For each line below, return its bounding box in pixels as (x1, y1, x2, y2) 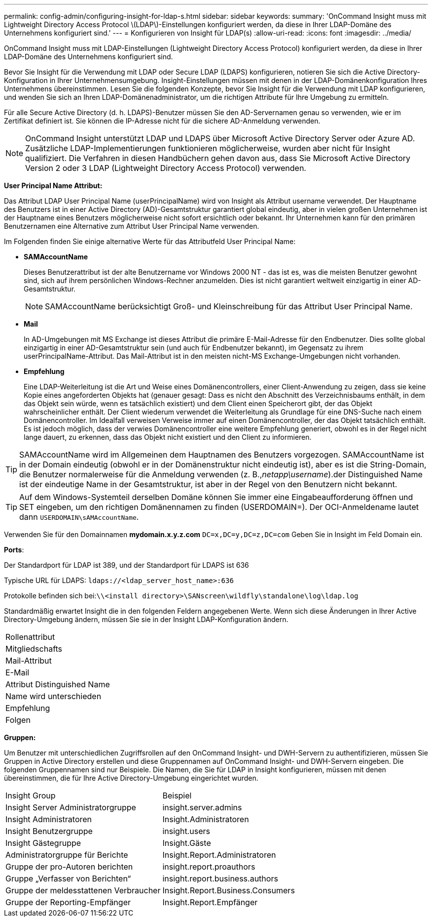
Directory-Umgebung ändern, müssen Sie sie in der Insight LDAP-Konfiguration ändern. (4, 615, 288, 624)
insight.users (162, 826, 210, 836)
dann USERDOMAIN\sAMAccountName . (19, 512, 139, 522)
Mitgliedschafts (5, 644, 63, 654)
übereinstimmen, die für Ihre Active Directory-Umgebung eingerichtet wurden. (4, 774, 258, 782)
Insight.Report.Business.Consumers (162, 885, 295, 895)
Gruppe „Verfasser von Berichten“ (5, 874, 131, 883)
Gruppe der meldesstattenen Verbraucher (5, 885, 161, 895)
